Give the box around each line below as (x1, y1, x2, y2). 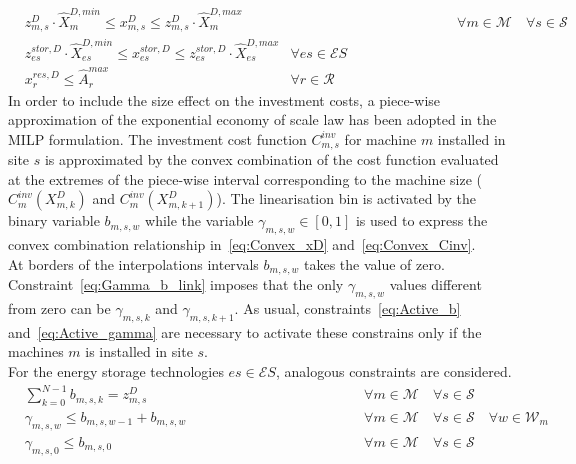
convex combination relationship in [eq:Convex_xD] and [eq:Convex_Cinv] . (8, 234, 476, 255)
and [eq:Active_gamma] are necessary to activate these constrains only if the (8, 321, 482, 342)
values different (389, 274, 482, 295)
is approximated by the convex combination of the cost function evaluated (44, 149, 499, 170)
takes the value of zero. (303, 253, 445, 274)
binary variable (8, 210, 100, 231)
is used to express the (355, 210, 488, 231)
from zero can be (8, 298, 111, 319)
